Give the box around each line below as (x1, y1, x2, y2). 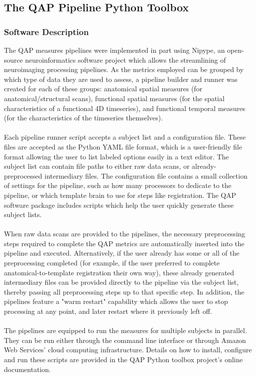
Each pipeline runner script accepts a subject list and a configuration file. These (4, 132, 246, 142)
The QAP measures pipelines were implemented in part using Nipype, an (4, 45, 225, 55)
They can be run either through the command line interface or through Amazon (4, 335, 246, 345)
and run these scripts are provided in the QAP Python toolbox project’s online (4, 354, 243, 364)
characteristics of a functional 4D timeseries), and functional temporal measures (4, 103, 246, 113)
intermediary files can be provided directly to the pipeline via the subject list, (4, 277, 239, 287)
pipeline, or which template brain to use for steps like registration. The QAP (4, 189, 236, 200)
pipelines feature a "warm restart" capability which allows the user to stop (4, 296, 228, 306)
